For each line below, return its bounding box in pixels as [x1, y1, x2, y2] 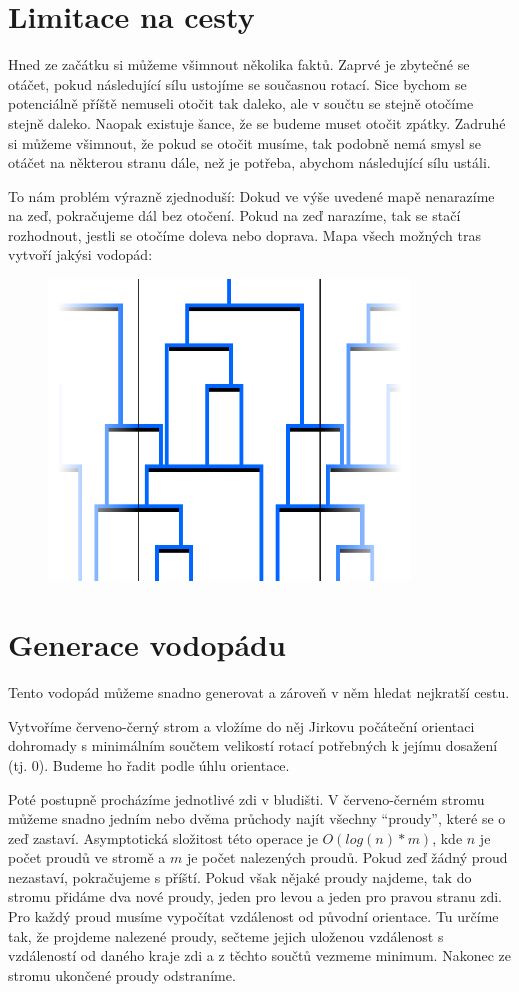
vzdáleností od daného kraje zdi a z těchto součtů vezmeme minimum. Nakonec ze [8, 945, 511, 966]
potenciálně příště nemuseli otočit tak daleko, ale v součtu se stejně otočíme [8, 93, 474, 114]
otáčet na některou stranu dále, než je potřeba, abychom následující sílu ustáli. [8, 152, 491, 173]
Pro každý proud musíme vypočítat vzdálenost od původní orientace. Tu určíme [8, 906, 499, 927]
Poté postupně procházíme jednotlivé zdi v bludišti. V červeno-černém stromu [8, 788, 485, 809]
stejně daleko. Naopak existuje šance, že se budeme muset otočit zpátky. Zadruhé [8, 112, 506, 133]
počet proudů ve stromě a [8, 847, 166, 868]
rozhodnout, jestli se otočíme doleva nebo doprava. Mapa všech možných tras [8, 224, 481, 245]
